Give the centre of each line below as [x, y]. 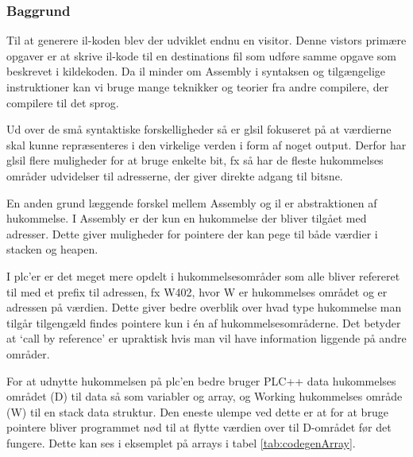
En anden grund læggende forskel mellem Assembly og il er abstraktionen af [192, 202]
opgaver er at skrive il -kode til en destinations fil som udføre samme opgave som [201, 55]
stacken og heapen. [52, 249]
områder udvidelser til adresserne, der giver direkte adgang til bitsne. [175, 175]
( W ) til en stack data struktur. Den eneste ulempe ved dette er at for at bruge [197, 411]
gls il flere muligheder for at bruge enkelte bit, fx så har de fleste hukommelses [195, 160]
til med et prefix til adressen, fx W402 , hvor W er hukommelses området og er [197, 291]
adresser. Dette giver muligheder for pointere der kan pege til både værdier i [192, 233]
